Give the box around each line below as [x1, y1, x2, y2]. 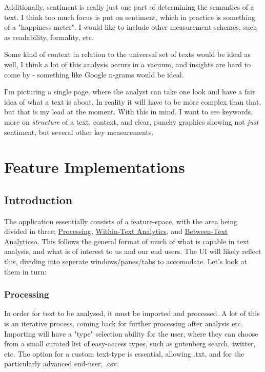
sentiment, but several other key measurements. [4, 126, 154, 137]
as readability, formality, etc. [4, 31, 94, 42]
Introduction [4, 191, 73, 207]
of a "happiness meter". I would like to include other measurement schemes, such [4, 22, 257, 32]
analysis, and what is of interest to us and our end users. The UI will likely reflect [4, 246, 261, 257]
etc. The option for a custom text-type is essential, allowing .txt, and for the [4, 348, 244, 359]
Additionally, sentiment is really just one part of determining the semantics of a [4, 2, 254, 12]
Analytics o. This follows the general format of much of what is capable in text [4, 236, 250, 246]
